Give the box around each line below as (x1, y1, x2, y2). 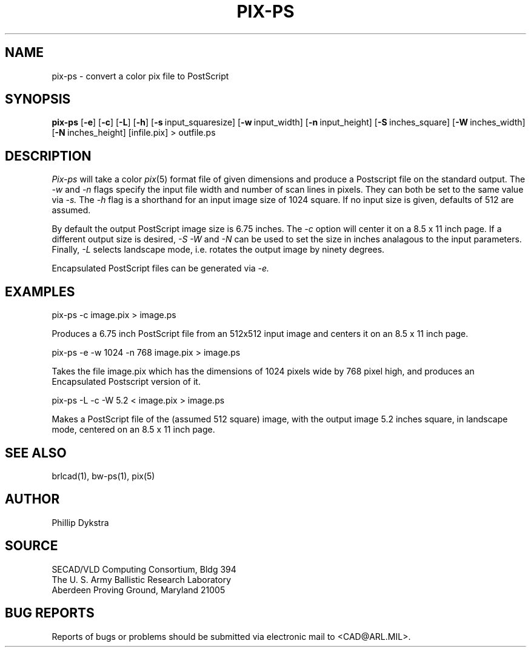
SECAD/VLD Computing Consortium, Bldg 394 (52, 564, 236, 574)
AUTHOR (5, 491, 60, 507)
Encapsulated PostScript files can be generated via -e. (52, 263, 270, 274)
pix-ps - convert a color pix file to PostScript (52, 70, 229, 81)
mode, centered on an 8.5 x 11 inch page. (52, 424, 215, 435)
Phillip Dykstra (52, 517, 109, 528)
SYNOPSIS (5, 91, 71, 107)
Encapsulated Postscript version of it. (52, 376, 201, 387)
